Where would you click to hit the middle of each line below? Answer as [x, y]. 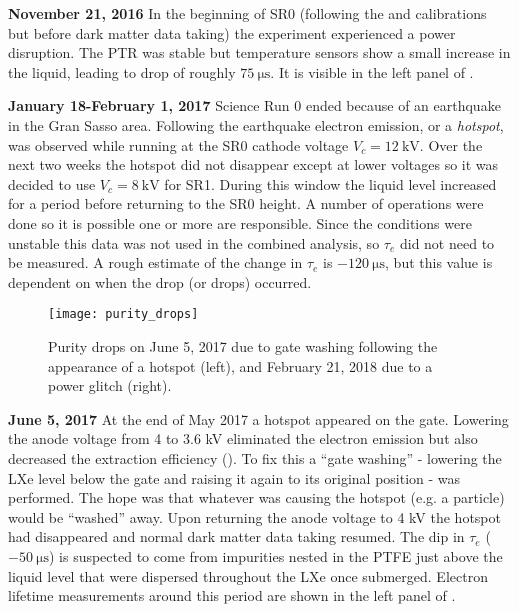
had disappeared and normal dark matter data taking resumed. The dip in [236, 536]
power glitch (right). [110, 385]
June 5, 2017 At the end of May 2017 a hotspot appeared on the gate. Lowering [258, 418]
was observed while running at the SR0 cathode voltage [178, 144]
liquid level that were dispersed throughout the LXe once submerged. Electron [248, 575]
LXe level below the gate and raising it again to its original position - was [234, 477]
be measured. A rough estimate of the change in [155, 262]
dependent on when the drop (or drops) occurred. [160, 281]
